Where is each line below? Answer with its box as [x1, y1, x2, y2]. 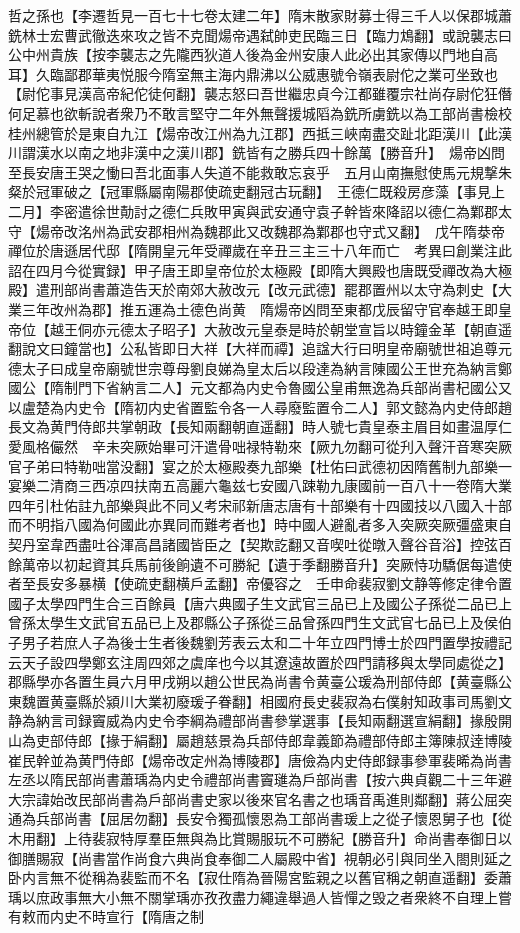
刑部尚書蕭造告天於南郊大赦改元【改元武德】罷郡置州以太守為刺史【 [49, 279, 498, 300]
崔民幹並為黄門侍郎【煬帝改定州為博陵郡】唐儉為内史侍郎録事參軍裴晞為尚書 [8, 749, 512, 770]
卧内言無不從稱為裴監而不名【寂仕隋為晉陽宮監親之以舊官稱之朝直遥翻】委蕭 [8, 867, 512, 888]
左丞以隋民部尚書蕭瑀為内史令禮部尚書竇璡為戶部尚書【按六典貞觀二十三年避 [8, 769, 512, 790]
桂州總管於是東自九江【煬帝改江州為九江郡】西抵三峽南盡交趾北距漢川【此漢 [8, 122, 512, 143]
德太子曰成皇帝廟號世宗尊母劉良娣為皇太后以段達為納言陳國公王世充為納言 [8, 357, 498, 378]
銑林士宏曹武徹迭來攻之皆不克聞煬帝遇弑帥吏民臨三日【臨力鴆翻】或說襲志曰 [8, 24, 512, 45]
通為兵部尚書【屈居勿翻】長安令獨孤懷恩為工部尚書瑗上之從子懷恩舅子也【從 [8, 808, 512, 829]
